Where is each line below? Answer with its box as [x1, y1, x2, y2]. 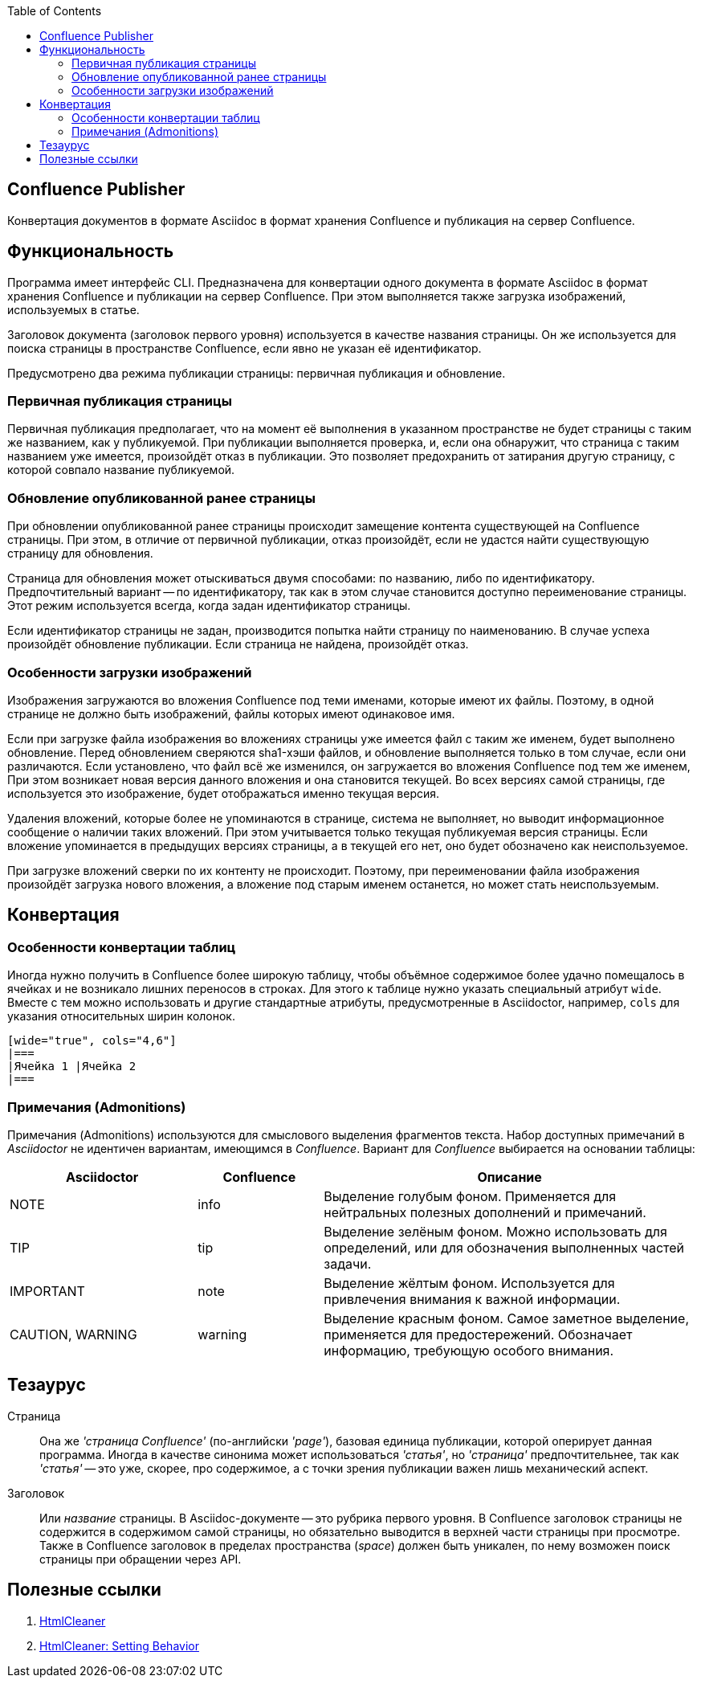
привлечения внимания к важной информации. [324, 1290, 621, 1307]
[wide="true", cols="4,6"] [7, 1034, 177, 1048]
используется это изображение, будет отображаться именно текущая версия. [7, 786, 440, 800]
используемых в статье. [7, 302, 140, 317]
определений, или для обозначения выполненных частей [324, 1239, 685, 1256]
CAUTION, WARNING [10, 1326, 137, 1343]
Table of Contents [7, 4, 102, 18]
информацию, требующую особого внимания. [324, 1342, 614, 1359]
